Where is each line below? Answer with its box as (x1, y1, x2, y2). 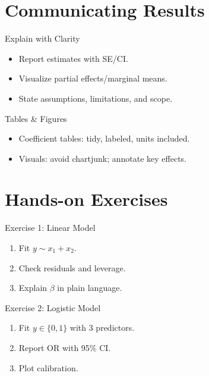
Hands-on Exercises (5, 187, 168, 211)
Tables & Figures (5, 112, 67, 124)
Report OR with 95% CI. (18, 341, 111, 353)
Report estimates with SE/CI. (18, 52, 128, 64)
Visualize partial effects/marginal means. (18, 72, 167, 84)
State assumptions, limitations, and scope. (18, 92, 173, 104)
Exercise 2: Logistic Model (5, 301, 101, 314)
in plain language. (57, 281, 122, 294)
